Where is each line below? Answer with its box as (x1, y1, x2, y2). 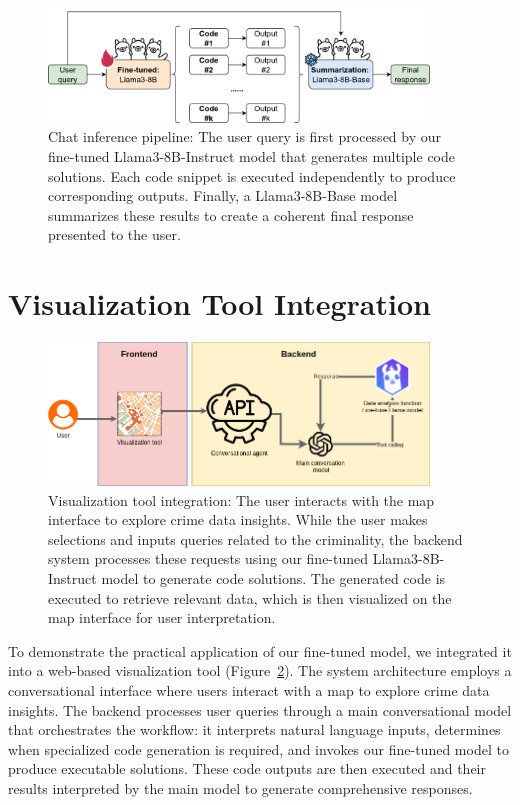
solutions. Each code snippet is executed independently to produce (48, 165, 456, 186)
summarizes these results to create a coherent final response (48, 204, 414, 225)
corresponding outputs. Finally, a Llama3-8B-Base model (48, 185, 398, 206)
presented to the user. (48, 224, 181, 245)
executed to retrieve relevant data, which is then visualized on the (48, 587, 452, 608)
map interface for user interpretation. (48, 607, 276, 628)
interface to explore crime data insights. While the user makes (48, 509, 428, 530)
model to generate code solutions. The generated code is (101, 568, 446, 589)
